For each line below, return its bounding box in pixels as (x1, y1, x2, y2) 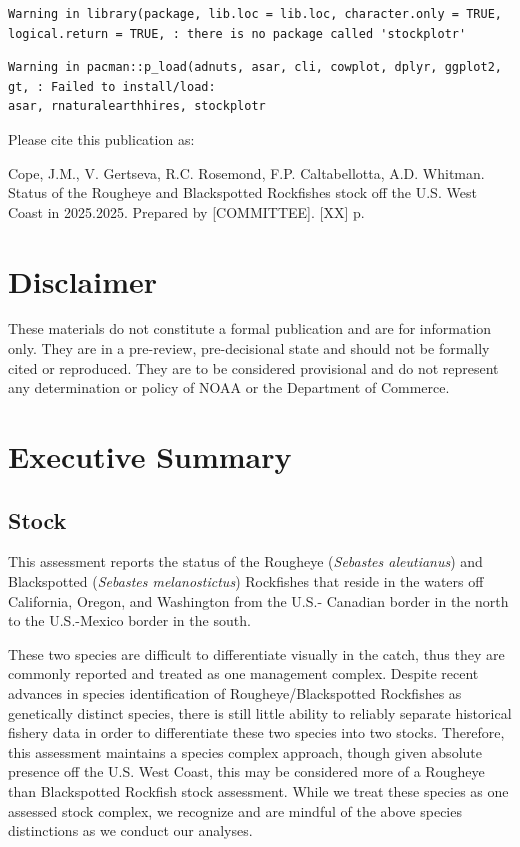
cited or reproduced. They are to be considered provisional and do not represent (8, 357, 499, 378)
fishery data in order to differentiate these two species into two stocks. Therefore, (8, 722, 505, 743)
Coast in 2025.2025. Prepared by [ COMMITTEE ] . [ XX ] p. (8, 201, 365, 222)
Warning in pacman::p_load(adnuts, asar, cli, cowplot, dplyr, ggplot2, (8, 60, 502, 75)
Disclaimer (8, 260, 158, 301)
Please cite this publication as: (8, 128, 195, 149)
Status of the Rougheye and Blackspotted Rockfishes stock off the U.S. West (8, 182, 477, 203)
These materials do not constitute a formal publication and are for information (8, 318, 492, 339)
